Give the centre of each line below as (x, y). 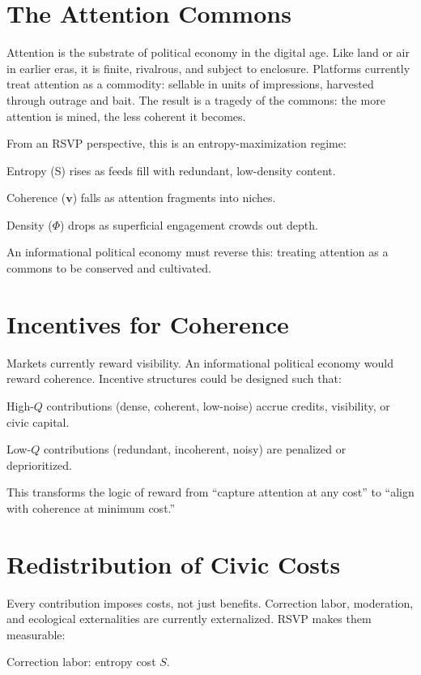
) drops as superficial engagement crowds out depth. (189, 224)
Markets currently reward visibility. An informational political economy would (200, 362)
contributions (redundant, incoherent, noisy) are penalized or (195, 449)
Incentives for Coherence (148, 323)
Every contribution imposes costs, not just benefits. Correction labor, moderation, (210, 602)
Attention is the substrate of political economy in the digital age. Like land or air (208, 52)
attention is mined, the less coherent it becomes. (126, 116)
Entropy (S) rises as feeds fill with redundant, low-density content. (171, 170)
